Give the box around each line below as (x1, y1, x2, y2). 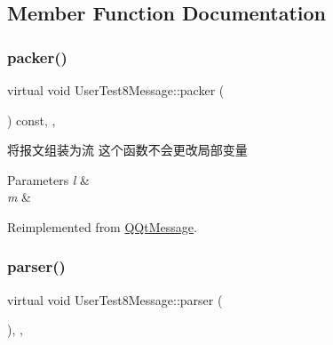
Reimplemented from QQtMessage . (7, 217, 197, 236)
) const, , (7, 110, 56, 129)
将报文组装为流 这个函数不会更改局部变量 (7, 140, 248, 159)
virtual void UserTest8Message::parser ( (7, 290, 223, 309)
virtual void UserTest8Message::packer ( (7, 81, 225, 99)
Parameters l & (7, 170, 91, 189)
